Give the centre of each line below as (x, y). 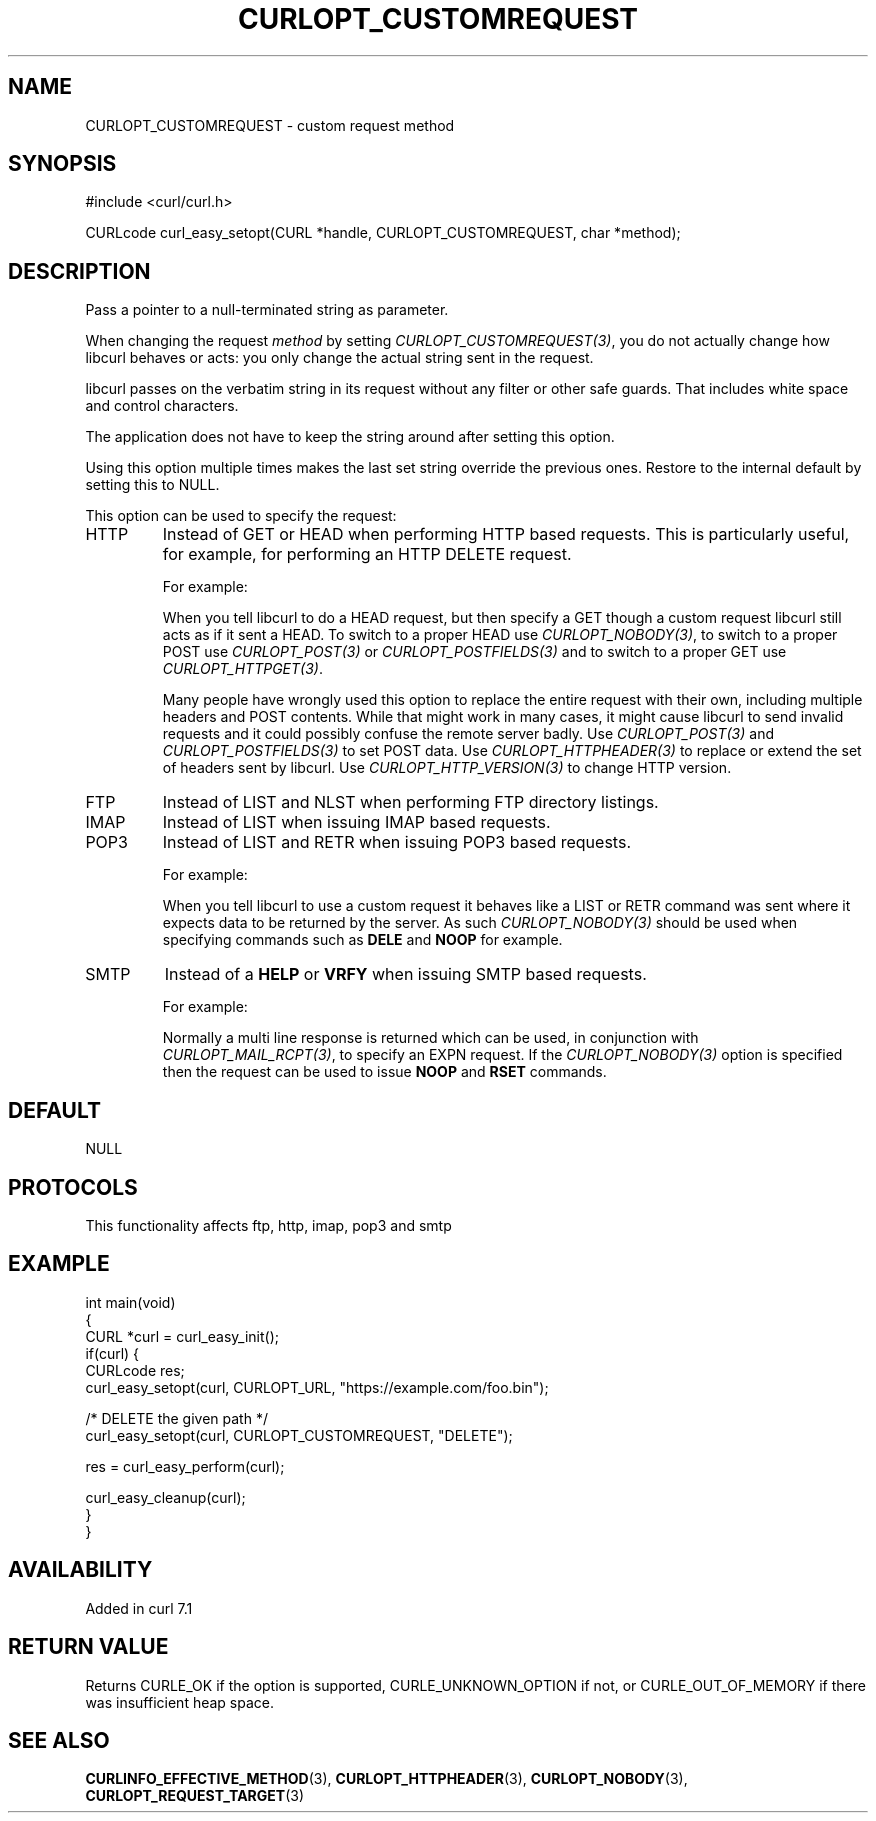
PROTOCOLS (73, 1187)
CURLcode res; (135, 1370)
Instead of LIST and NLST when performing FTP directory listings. (410, 802)
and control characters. (162, 406)
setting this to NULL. (152, 485)
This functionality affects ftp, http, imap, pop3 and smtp (268, 1225)
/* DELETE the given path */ (176, 1418)
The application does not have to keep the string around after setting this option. (350, 437)
